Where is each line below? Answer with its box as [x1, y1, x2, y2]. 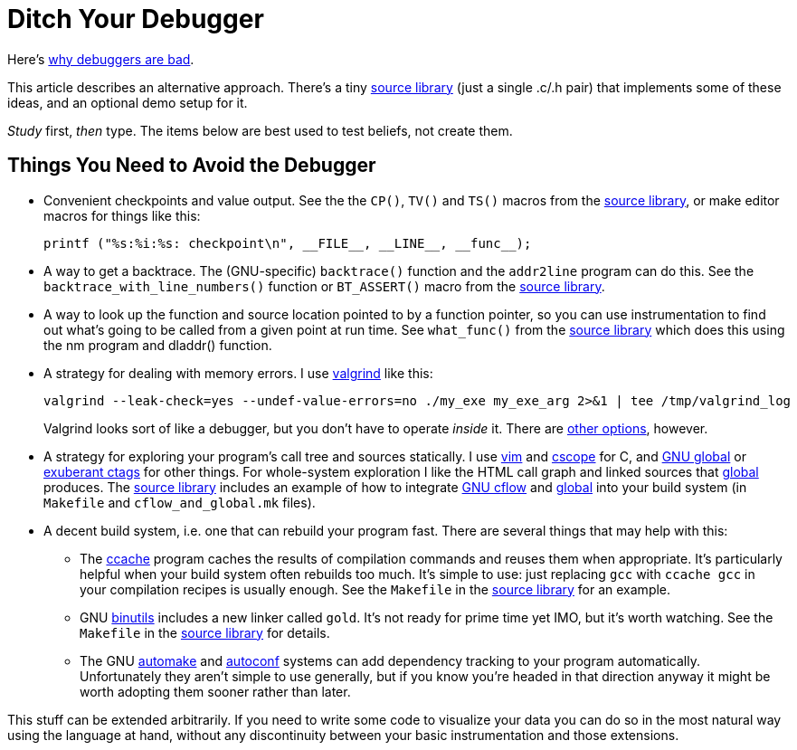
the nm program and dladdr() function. [43, 337, 272, 353]
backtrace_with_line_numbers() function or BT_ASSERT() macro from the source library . [43, 278, 605, 294]
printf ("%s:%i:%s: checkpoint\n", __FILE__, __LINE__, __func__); [43, 235, 532, 251]
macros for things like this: [43, 207, 201, 223]
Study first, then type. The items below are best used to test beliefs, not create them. [7, 122, 513, 138]
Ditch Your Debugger [7, 4, 264, 34]
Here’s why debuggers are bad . [7, 51, 195, 67]
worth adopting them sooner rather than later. [80, 683, 351, 699]
